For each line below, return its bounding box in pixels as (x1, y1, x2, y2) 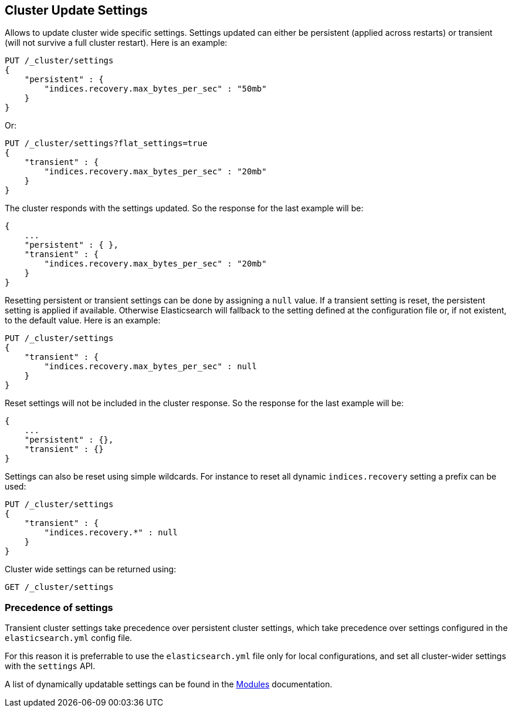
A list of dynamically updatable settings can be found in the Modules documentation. (5, 679, 333, 690)
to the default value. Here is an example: (5, 315, 161, 326)
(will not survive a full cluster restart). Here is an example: (5, 38, 228, 48)
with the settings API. (5, 661, 96, 671)
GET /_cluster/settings (5, 582, 114, 592)
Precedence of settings (5, 601, 113, 613)
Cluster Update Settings (5, 3, 148, 18)
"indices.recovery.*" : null (44, 528, 178, 538)
